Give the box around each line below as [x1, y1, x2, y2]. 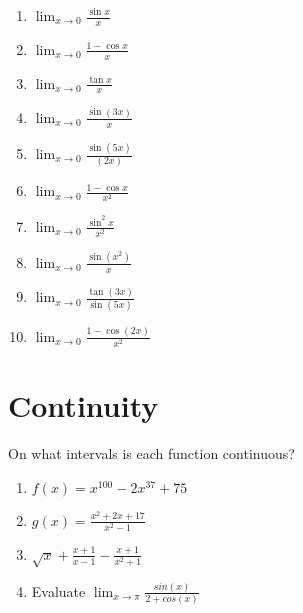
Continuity [8, 385, 159, 426]
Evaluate [31, 580, 86, 601]
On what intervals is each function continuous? [8, 443, 295, 464]
